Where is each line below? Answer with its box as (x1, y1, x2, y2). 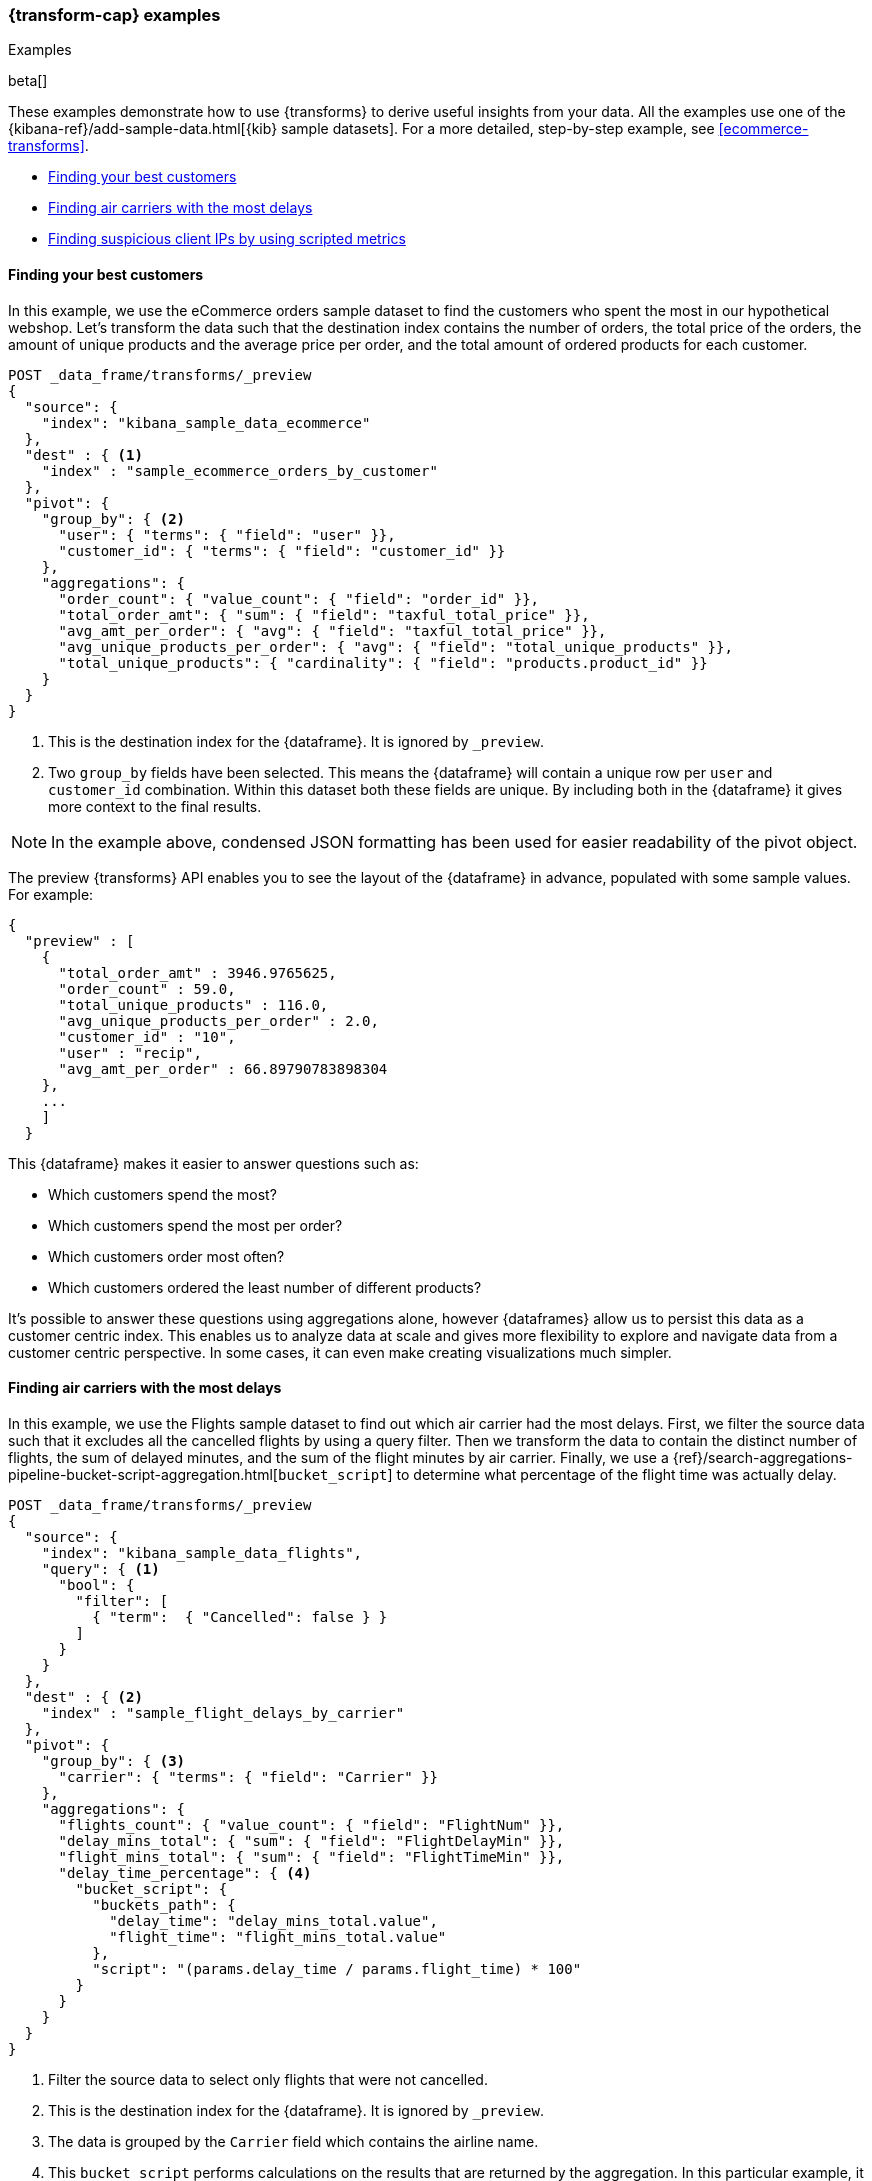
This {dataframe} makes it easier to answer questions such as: (8, 1154, 419, 1172)
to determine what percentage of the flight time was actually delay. (396, 1465, 837, 1483)
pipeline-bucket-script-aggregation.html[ (8, 1465, 278, 1483)
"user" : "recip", (58, 1044, 202, 1061)
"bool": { (58, 1576, 135, 1593)
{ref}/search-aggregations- (672, 1448, 853, 1466)
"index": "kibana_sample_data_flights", (41, 1544, 363, 1561)
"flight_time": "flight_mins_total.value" (109, 1928, 447, 1945)
